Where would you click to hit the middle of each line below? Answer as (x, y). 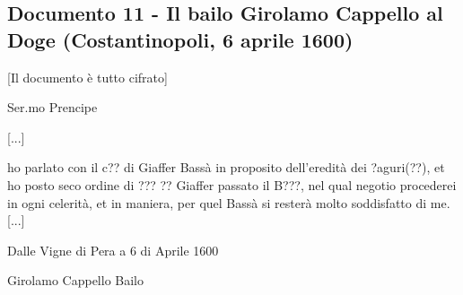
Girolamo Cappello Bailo (76, 280)
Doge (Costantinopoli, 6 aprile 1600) (180, 39)
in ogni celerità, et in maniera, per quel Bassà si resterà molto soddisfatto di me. (229, 202)
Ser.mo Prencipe (52, 107)
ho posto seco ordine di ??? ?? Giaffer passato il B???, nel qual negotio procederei (232, 184)
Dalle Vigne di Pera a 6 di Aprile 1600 (113, 250)
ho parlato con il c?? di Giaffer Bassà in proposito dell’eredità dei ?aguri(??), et (226, 167)
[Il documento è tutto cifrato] (87, 77)
